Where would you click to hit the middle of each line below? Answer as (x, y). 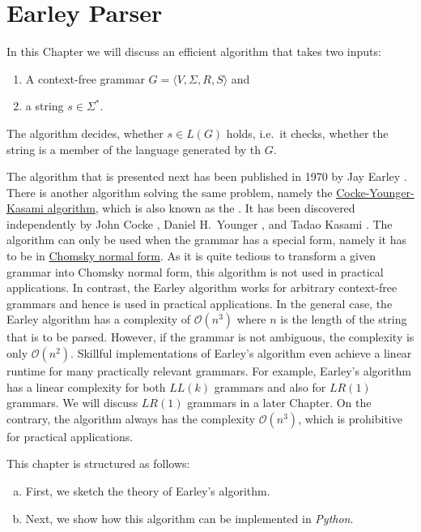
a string (45, 106)
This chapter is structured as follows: (98, 463)
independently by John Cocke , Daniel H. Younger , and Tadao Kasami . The (200, 223)
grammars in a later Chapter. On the (279, 403)
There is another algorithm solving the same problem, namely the (170, 192)
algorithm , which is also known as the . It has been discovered (201, 208)
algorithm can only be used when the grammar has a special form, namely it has (206, 240)
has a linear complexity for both (86, 386)
